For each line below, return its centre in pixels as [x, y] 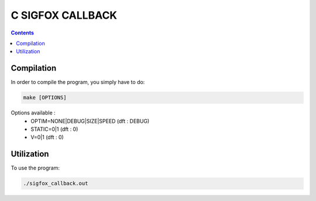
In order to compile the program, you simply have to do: [78, 82]
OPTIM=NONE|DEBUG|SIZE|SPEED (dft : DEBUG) [90, 121]
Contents [23, 33]
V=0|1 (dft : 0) [47, 137]
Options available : [33, 113]
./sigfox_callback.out [56, 183]
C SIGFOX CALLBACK [64, 15]
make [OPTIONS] [45, 98]
